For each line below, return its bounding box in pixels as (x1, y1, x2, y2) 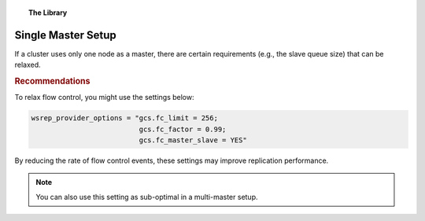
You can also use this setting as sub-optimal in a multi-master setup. (35, 192, 259, 201)
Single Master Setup (14, 28, 117, 42)
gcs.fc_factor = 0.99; (139, 124, 227, 134)
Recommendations (14, 76, 91, 87)
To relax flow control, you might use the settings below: (14, 93, 194, 102)
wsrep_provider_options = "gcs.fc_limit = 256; (31, 114, 218, 123)
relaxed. (14, 60, 41, 70)
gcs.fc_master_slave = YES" (139, 136, 247, 145)
